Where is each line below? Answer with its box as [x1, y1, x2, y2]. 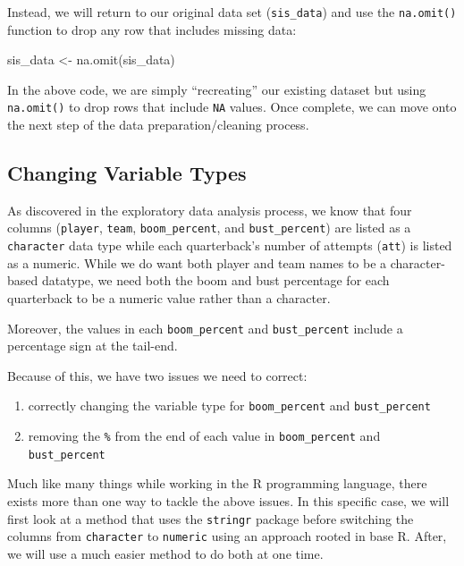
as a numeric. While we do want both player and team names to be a [7, 253, 387, 272]
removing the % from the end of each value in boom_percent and [28, 427, 381, 445]
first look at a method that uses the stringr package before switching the [7, 509, 414, 528]
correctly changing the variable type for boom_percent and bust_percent [28, 396, 431, 415]
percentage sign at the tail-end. [7, 336, 178, 355]
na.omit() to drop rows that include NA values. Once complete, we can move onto [7, 97, 457, 116]
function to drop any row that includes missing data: [7, 20, 297, 38]
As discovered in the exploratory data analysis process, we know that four [7, 200, 412, 219]
